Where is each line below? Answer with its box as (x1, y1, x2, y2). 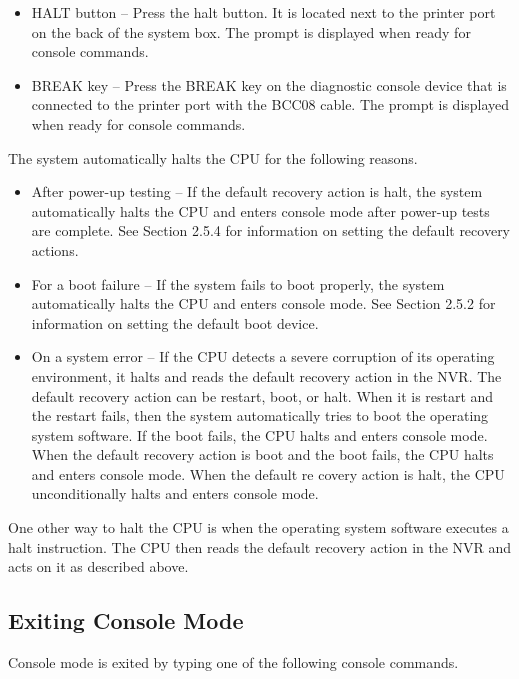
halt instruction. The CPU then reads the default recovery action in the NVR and (8, 536, 512, 557)
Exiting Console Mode (8, 605, 244, 636)
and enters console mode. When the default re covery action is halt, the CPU (31, 463, 505, 484)
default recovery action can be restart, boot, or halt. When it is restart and (31, 385, 494, 406)
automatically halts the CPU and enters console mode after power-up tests (31, 200, 490, 221)
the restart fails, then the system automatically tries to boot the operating (31, 405, 489, 426)
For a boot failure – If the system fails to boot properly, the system (31, 273, 445, 294)
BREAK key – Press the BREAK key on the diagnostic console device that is (31, 74, 507, 95)
